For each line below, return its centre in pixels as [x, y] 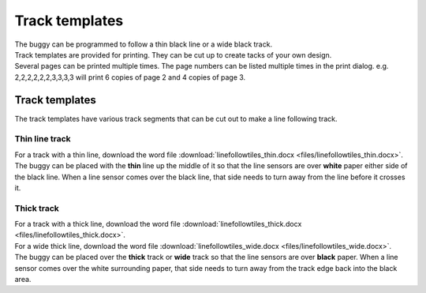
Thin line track [43, 139]
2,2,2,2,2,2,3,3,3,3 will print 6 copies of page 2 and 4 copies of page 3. [130, 77]
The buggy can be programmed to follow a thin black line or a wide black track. [143, 44]
